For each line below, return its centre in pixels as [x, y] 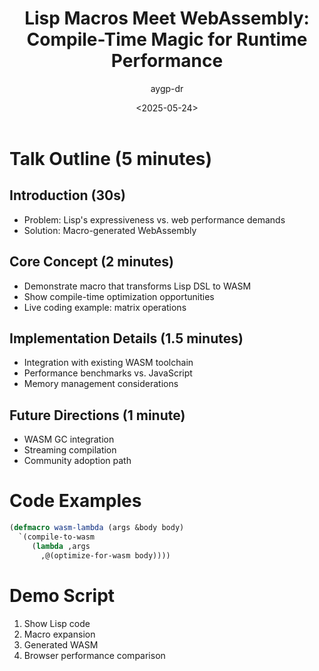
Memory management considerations [101, 384]
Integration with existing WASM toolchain [108, 363]
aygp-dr [167, 88]
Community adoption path [77, 461]
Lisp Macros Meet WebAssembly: [167, 18]
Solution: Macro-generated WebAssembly [110, 230]
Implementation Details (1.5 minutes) [126, 338]
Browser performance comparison [94, 655]
